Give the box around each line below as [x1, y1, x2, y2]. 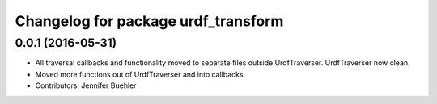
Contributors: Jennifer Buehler [35, 81, 137, 90]
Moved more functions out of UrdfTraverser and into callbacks [35, 69, 244, 79]
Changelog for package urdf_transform [15, 12, 284, 30]
